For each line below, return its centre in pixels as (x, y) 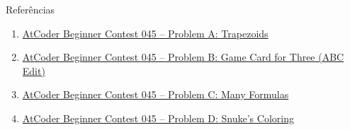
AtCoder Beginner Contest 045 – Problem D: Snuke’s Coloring (158, 118)
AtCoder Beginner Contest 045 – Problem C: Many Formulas (156, 94)
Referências (30, 9)
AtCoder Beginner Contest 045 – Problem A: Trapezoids (145, 33)
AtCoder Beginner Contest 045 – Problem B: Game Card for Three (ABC (183, 57)
